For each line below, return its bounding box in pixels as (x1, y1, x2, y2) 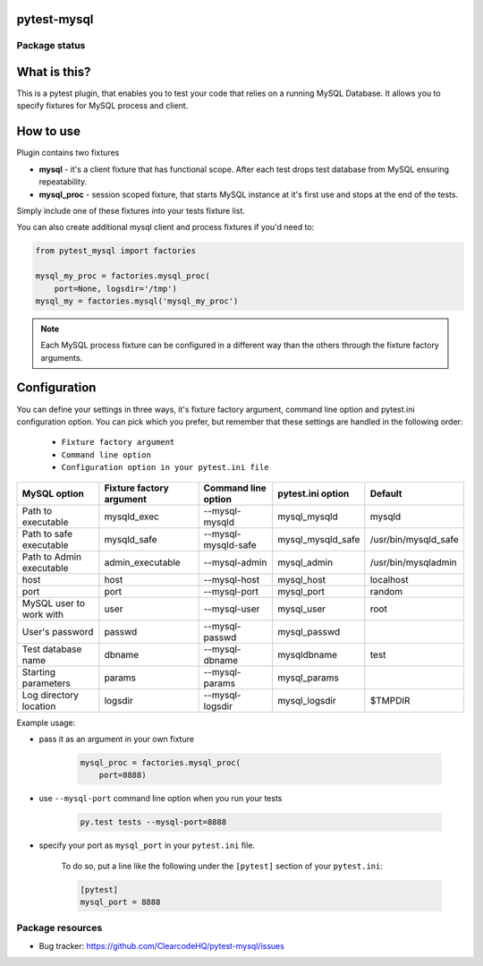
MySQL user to (21, 596, 85, 609)
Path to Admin (21, 551, 82, 563)
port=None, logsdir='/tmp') (54, 283, 178, 294)
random (369, 585, 403, 597)
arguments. (40, 352, 83, 363)
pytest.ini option (277, 487, 350, 500)
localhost (369, 573, 409, 586)
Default (369, 487, 402, 500)
